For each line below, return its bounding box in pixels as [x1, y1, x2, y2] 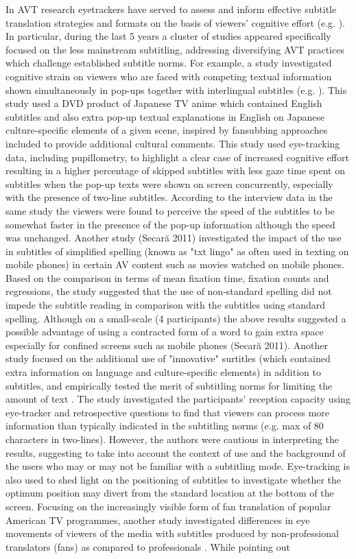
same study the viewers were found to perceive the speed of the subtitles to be [5, 203, 335, 217]
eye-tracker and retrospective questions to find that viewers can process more [5, 405, 330, 419]
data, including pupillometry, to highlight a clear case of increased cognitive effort [5, 150, 349, 164]
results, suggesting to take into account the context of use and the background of [5, 445, 346, 460]
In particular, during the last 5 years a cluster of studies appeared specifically [5, 29, 331, 43]
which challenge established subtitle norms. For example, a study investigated [5, 56, 332, 70]
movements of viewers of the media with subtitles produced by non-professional [5, 526, 339, 540]
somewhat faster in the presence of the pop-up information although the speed [5, 217, 335, 231]
